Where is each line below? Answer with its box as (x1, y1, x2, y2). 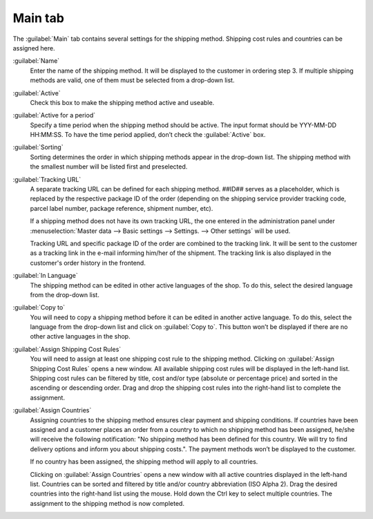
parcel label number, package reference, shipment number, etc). (30, 204, 213, 212)
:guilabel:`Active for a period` (12, 111, 96, 120)
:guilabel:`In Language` (12, 272, 79, 280)
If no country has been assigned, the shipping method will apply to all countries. (30, 457, 258, 466)
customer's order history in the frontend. (30, 258, 146, 267)
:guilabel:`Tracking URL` (12, 175, 82, 183)
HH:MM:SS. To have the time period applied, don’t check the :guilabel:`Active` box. (30, 131, 266, 139)
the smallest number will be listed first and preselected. (30, 162, 188, 171)
